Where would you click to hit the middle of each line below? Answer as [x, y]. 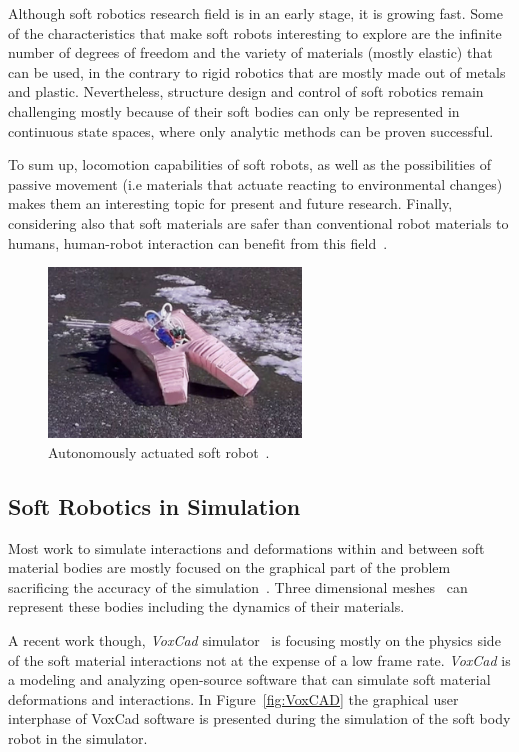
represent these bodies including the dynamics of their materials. [206, 606]
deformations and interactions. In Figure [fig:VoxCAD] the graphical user [233, 698]
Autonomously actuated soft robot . [159, 451]
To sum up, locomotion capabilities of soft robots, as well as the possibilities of [249, 164]
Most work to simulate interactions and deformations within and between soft [246, 547]
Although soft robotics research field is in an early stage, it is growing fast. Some [255, 13]
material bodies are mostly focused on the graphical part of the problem [229, 567]
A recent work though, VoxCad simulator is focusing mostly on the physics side [254, 639]
